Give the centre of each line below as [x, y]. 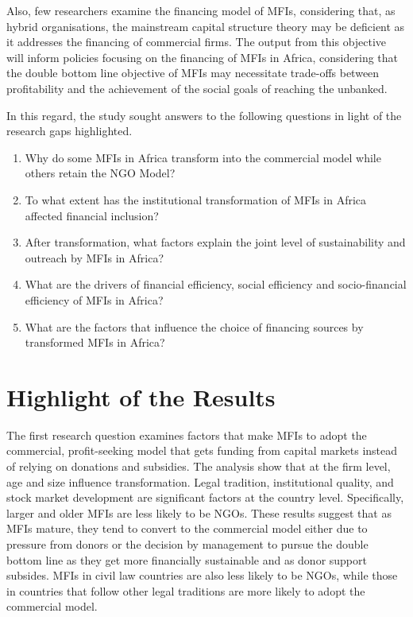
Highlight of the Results [141, 396]
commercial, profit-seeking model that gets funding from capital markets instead [202, 450]
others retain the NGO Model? [100, 173]
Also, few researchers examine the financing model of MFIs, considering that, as [201, 10]
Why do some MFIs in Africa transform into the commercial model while [203, 157]
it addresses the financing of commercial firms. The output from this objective [197, 42]
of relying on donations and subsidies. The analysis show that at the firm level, [199, 466]
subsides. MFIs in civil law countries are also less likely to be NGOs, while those [202, 575]
